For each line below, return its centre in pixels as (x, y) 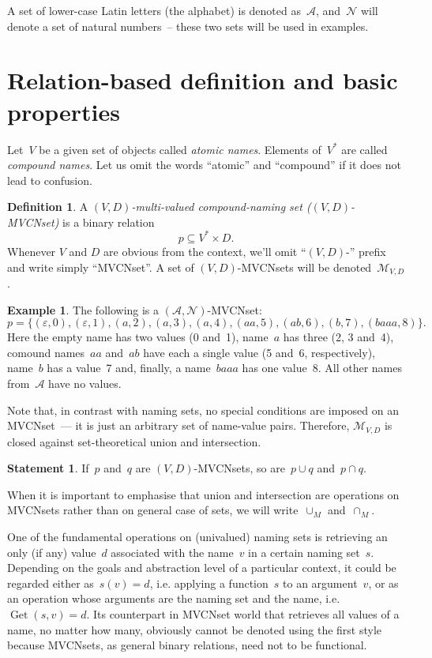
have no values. (85, 383)
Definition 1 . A (48, 207)
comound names (46, 352)
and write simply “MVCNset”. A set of (101, 267)
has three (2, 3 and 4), (338, 337)
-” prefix (366, 251)
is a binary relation (109, 222)
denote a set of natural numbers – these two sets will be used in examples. (188, 26)
